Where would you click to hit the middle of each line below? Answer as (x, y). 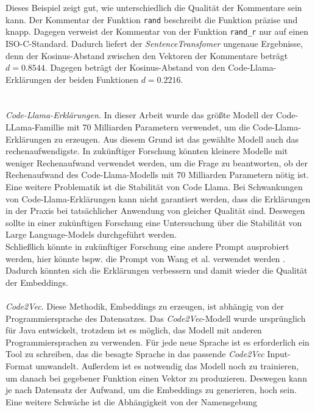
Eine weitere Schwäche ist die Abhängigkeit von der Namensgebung (132, 401)
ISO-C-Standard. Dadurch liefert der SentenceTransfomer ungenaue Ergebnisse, (154, 43)
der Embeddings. (37, 282)
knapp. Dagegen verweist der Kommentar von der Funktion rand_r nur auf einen (157, 31)
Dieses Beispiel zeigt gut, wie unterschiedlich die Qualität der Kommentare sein (154, 7)
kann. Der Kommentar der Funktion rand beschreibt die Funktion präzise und (152, 19)
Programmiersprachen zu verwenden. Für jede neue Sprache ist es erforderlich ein (157, 342)
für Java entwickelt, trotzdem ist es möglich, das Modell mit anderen (134, 330)
